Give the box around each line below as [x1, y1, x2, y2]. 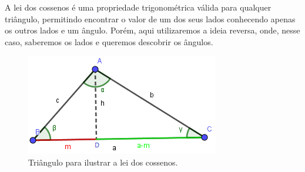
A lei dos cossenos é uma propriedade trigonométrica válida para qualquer [5, 1, 272, 13]
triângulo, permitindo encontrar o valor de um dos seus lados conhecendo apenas [5, 12, 296, 25]
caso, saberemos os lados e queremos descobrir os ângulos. [5, 35, 213, 48]
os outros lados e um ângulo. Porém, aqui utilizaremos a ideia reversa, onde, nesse [5, 24, 300, 36]
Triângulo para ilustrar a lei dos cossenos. [28, 156, 178, 168]
